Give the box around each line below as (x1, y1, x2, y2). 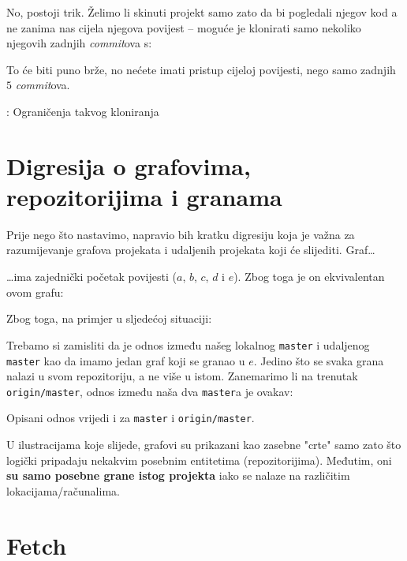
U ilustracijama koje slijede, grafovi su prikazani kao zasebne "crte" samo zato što (6, 436, 401, 453)
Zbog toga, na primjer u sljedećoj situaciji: (6, 310, 212, 327)
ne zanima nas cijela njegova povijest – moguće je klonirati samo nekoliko (6, 19, 361, 36)
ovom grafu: (6, 283, 64, 300)
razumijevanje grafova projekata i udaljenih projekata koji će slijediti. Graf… (6, 241, 375, 258)
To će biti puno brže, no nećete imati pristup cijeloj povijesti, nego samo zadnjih (6, 61, 396, 77)
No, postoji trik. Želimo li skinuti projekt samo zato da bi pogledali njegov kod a (6, 4, 398, 20)
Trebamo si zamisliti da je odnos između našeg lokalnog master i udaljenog (6, 336, 370, 353)
